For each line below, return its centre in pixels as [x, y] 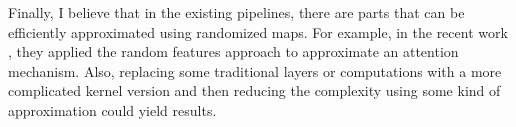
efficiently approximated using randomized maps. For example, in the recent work [258, 31]
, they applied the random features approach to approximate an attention [233, 51]
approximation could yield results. [112, 109]
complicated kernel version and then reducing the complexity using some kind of [254, 90]
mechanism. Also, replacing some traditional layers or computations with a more [255, 70]
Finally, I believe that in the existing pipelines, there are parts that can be [236, 12]
